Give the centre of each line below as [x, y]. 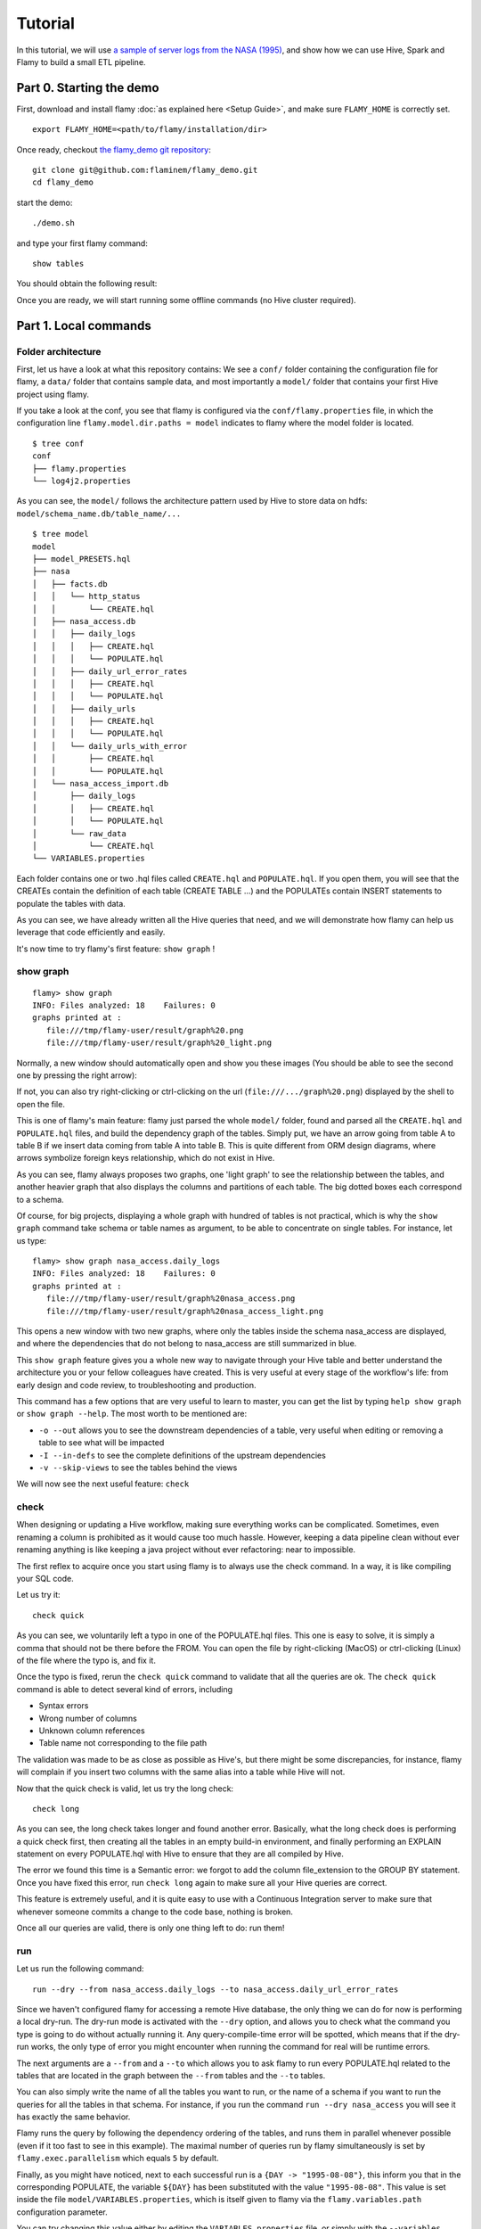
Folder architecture [59, 351]
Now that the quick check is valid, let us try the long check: [125, 1789]
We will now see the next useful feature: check [103, 1484]
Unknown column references [92, 1731]
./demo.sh [53, 223]
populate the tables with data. [71, 903]
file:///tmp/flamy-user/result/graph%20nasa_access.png [171, 1299]
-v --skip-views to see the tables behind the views [138, 1468]
